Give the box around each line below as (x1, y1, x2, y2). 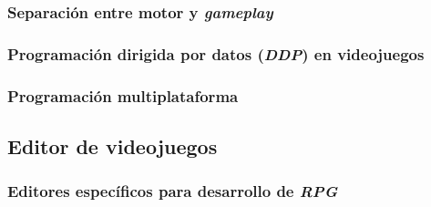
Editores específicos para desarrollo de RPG (7, 180, 338, 202)
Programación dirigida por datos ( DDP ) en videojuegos (7, 42, 425, 65)
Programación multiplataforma (7, 84, 239, 107)
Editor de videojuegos (7, 131, 218, 160)
